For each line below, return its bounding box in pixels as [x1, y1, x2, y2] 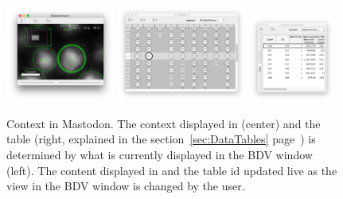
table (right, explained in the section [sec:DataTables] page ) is [6, 131, 316, 147]
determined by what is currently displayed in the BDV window [6, 146, 313, 162]
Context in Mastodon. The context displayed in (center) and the [6, 115, 321, 131]
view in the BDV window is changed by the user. [6, 178, 245, 194]
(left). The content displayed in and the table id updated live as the [6, 162, 337, 178]
